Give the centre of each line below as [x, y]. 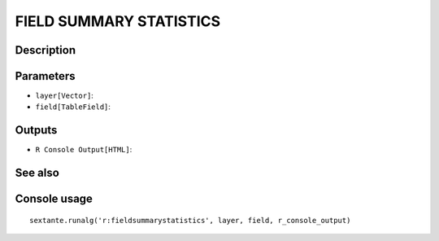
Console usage [54, 199]
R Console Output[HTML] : [84, 150]
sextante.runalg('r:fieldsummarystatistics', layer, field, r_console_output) [190, 220]
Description [46, 50]
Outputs [36, 130]
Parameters [45, 76]
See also [37, 173]
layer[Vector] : [64, 96]
